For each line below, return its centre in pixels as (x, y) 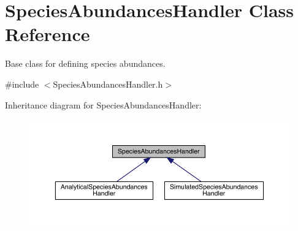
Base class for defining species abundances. (85, 63)
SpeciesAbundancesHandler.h (108, 84)
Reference (48, 34)
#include (22, 84)
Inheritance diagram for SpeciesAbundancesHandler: (103, 104)
